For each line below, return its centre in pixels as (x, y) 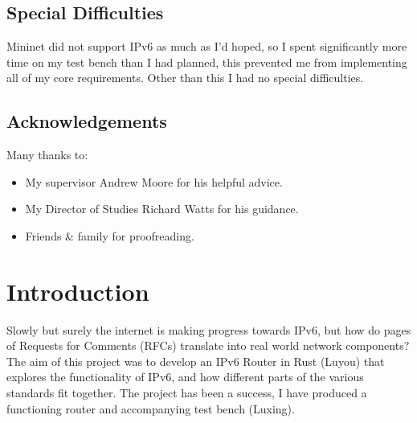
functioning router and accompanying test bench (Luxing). (151, 408)
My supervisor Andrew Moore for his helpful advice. (154, 181)
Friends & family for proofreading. (110, 235)
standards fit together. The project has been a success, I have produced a (187, 393)
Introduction (78, 291)
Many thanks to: (47, 155)
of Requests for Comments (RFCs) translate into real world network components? (208, 345)
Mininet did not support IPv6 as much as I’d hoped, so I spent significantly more (207, 46)
